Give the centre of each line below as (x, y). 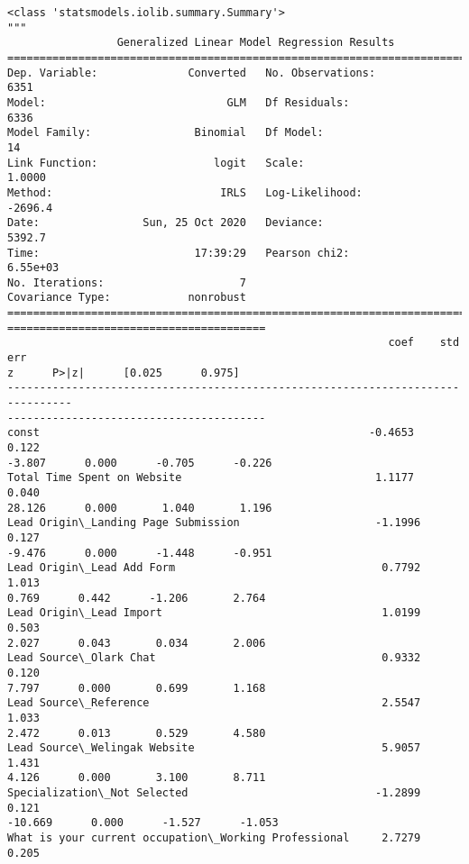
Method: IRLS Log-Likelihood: (185, 192)
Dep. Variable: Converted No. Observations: (192, 73)
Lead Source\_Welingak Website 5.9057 (214, 748)
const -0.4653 (211, 433)
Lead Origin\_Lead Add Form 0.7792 (214, 568)
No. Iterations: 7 (127, 282)
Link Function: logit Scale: (156, 163)
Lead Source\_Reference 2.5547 (214, 703)
